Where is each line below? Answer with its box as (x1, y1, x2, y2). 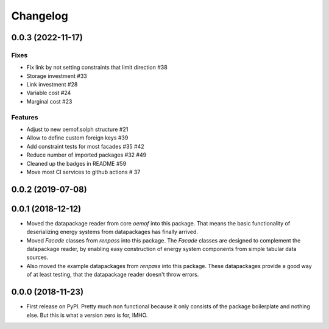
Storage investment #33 (26, 72, 88, 79)
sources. (26, 253, 49, 261)
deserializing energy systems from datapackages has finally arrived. (26, 228, 198, 236)
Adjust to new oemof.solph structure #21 (26, 126, 129, 133)
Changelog (11, 9, 68, 23)
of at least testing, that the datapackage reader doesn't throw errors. (26, 271, 199, 278)
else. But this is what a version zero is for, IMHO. (26, 311, 148, 319)
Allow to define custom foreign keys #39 (26, 134, 129, 141)
